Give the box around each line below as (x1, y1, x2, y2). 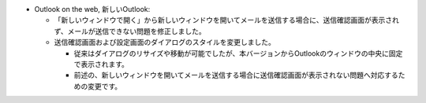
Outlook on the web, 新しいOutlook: (34, 5, 151, 13)
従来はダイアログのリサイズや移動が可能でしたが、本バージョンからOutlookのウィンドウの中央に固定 (73, 48, 403, 58)
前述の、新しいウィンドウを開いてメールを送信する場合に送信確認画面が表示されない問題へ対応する (73, 71, 398, 80)
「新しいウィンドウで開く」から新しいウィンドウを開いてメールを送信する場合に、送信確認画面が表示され (54, 16, 400, 25)
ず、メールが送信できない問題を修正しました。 (54, 26, 207, 35)
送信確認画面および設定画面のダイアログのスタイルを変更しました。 (54, 38, 275, 47)
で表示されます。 (73, 59, 129, 68)
